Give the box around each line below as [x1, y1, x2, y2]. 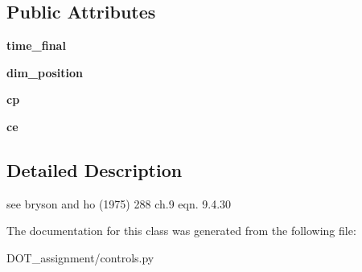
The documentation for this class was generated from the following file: [6, 222, 356, 239]
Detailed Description [6, 157, 183, 182]
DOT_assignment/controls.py [6, 249, 154, 266]
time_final [6, 37, 66, 54]
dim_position [6, 64, 83, 80]
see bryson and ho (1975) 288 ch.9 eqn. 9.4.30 [6, 195, 232, 212]
